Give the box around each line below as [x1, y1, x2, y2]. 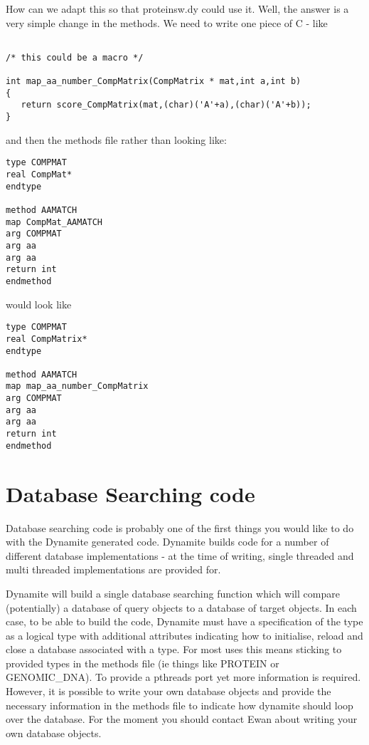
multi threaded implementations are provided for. [6, 562, 221, 577]
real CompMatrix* [6, 333, 87, 344]
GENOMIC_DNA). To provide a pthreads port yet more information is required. [6, 670, 361, 684]
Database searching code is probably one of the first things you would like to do [6, 520, 354, 535]
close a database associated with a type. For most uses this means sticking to [6, 642, 342, 657]
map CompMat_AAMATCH [6, 217, 103, 227]
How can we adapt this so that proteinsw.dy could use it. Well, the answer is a [6, 1, 349, 16]
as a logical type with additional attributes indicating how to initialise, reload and [6, 627, 363, 642]
